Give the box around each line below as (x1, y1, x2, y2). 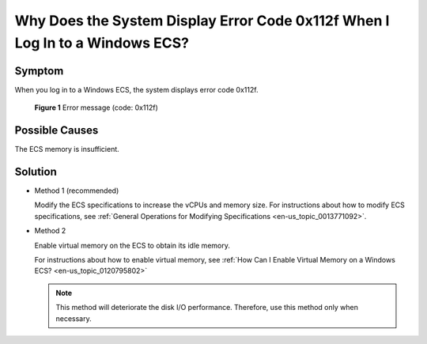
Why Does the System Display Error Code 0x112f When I (14, 12, 390, 29)
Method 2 (34, 226, 66, 236)
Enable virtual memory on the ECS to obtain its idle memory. (34, 240, 231, 250)
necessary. (55, 313, 93, 323)
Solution (14, 164, 57, 178)
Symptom (14, 64, 64, 77)
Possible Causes (14, 123, 99, 138)
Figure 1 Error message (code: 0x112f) (34, 103, 158, 112)
